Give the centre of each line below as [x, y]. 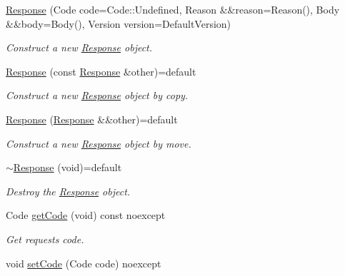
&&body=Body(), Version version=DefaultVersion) [119, 23]
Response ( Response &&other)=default [92, 119]
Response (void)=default [67, 167]
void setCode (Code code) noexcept [84, 263]
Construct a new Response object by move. [99, 143]
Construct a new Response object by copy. [97, 95]
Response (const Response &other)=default [101, 71]
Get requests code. [45, 239]
